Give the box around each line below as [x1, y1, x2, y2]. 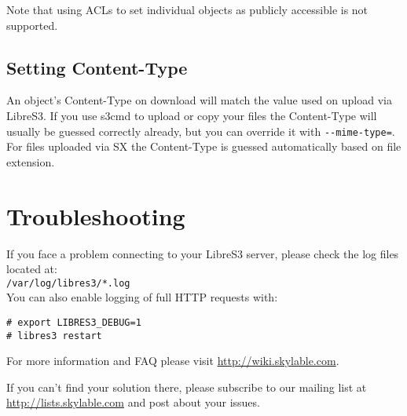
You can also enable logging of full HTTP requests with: [6, 289, 278, 305]
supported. [6, 16, 58, 33]
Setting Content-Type [6, 55, 188, 79]
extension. [6, 153, 55, 170]
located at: [6, 261, 57, 277]
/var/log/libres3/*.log [6, 277, 130, 289]
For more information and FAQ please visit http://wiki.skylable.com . [6, 352, 339, 369]
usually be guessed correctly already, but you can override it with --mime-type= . [6, 122, 395, 139]
